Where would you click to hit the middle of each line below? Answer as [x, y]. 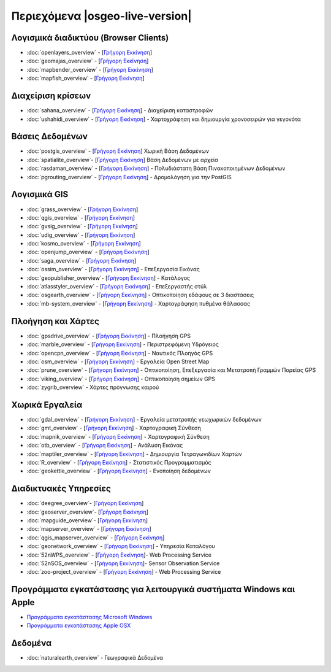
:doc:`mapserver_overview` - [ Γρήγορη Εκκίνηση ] [89, 529]
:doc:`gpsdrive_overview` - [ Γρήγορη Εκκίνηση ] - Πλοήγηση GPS [109, 336]
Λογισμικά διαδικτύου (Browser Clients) [90, 38]
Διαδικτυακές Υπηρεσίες [61, 489]
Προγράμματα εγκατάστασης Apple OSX [79, 625]
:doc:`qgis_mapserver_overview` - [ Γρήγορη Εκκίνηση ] [96, 538]
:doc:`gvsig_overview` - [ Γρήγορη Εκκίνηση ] [82, 226]
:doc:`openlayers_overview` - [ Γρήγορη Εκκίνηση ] [89, 53]
